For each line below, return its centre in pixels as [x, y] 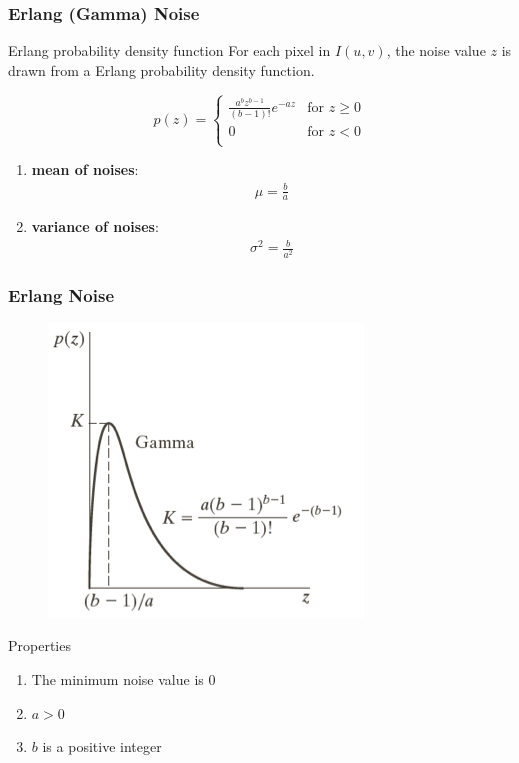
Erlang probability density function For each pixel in [169, 50]
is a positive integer [102, 746]
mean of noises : [85, 169]
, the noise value [436, 50]
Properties [39, 645]
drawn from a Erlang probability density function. [161, 69]
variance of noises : [95, 226]
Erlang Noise [61, 294]
